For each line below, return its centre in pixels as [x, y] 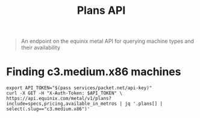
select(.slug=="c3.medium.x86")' [48, 109]
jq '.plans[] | [144, 104]
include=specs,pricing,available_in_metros [62, 104]
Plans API [101, 11]
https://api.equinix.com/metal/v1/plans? [59, 99]
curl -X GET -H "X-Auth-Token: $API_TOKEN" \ [64, 93]
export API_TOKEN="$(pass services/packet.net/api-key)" [79, 88]
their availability [40, 48]
